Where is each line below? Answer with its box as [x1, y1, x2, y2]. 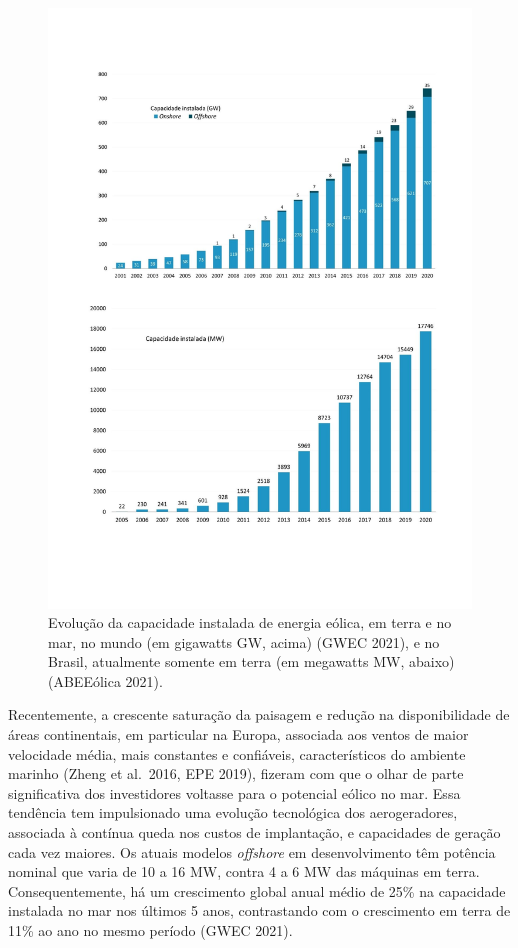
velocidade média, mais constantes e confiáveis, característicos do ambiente [8, 743, 466, 764]
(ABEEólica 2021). [48, 670, 163, 691]
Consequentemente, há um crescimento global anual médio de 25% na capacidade [8, 880, 506, 901]
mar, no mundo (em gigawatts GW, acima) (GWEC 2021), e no [48, 631, 440, 652]
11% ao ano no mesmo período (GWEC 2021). [8, 920, 293, 941]
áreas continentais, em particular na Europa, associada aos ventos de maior [8, 724, 469, 745]
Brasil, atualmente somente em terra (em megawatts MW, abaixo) [48, 651, 455, 672]
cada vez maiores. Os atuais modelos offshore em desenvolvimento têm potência [8, 841, 496, 862]
